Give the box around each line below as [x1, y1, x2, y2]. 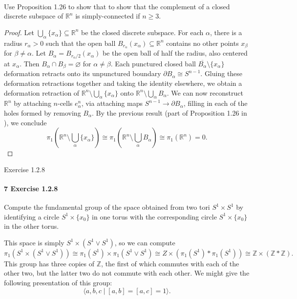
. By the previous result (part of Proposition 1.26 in [92, 107, 247, 118]
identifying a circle [4, 211, 60, 221]
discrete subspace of [4, 11, 64, 21]
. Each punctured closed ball [110, 58, 196, 68]
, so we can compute [114, 237, 175, 247]
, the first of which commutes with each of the [101, 258, 239, 268]
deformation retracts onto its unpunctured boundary [4, 68, 161, 79]
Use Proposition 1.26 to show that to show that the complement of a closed [4, 1, 230, 11]
